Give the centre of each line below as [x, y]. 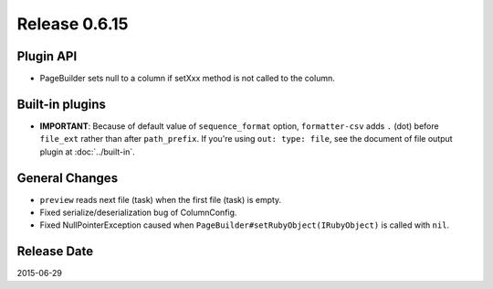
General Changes [68, 178]
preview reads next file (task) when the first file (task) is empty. [161, 199]
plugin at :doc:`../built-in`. [88, 152]
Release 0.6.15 [73, 24]
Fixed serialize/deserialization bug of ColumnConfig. [138, 213]
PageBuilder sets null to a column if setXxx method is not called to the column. [187, 79]
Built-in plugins [62, 104]
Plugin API [47, 56]
